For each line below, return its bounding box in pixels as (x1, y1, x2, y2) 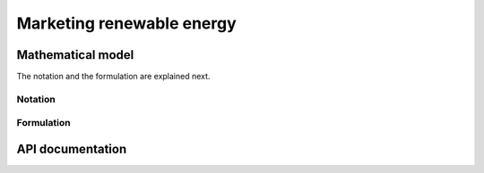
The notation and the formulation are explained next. (16, 71, 211, 82)
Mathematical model (16, 47, 134, 62)
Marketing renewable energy (16, 13, 237, 33)
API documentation (16, 142, 127, 156)
